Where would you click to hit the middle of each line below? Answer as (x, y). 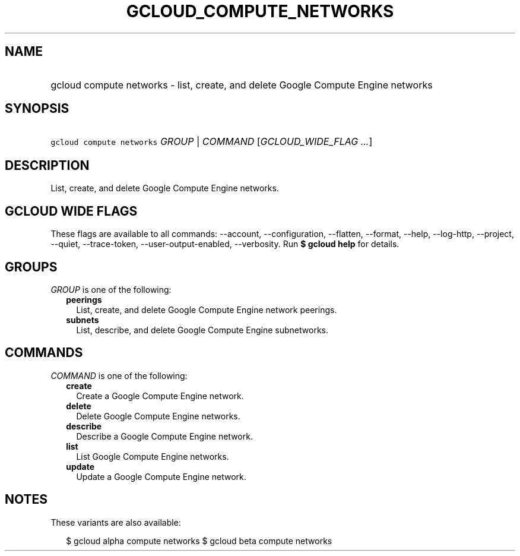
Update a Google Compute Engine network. (161, 476)
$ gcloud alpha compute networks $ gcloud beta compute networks (199, 541)
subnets (83, 320)
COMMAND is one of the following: (119, 375)
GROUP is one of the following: (111, 289)
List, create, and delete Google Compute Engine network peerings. (207, 309)
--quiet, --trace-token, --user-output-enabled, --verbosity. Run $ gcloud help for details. (225, 244)
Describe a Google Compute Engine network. (164, 436)
